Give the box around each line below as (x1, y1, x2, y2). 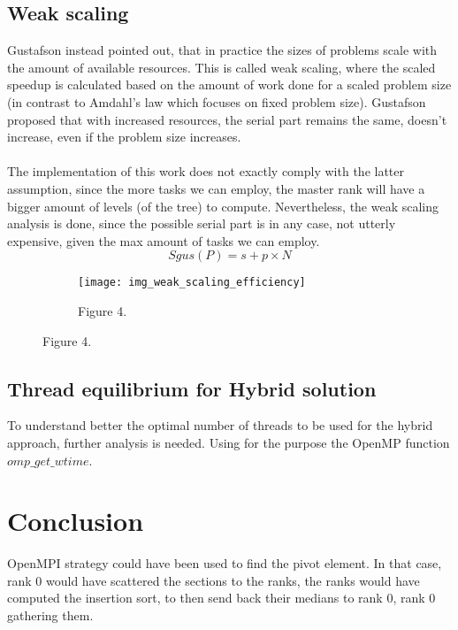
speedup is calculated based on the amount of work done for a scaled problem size (7, 75, 452, 94)
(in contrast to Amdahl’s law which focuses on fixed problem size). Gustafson (7, 92, 426, 111)
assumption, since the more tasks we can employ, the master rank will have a (7, 179, 425, 197)
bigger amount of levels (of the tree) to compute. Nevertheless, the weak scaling (7, 196, 439, 215)
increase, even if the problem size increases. (7, 127, 241, 146)
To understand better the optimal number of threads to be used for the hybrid (7, 416, 433, 434)
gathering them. (7, 606, 94, 625)
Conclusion (7, 503, 144, 539)
